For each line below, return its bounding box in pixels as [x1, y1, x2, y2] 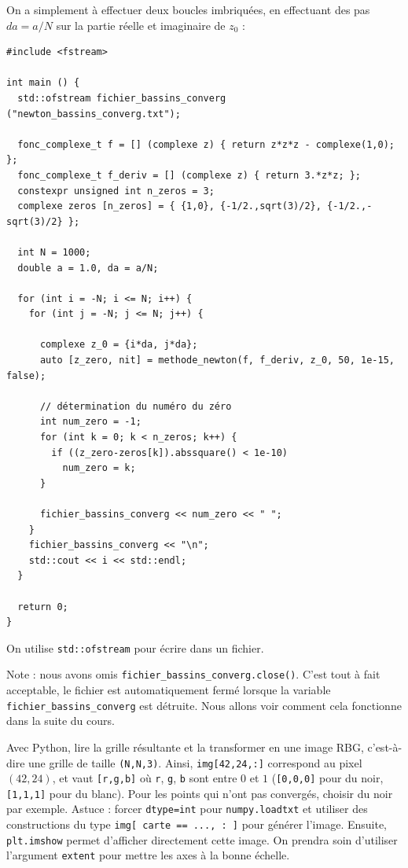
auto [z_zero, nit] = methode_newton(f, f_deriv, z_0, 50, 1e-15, [39, 355, 395, 366]
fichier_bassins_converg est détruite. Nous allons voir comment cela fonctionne [6, 697, 402, 713]
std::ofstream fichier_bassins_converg [17, 92, 226, 104]
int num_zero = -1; [39, 416, 142, 428]
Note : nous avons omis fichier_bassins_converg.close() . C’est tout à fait [6, 666, 380, 682]
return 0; [17, 601, 68, 612]
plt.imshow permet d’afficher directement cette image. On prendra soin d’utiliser [6, 831, 398, 848]
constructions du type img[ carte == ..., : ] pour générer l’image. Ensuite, [6, 816, 387, 833]
